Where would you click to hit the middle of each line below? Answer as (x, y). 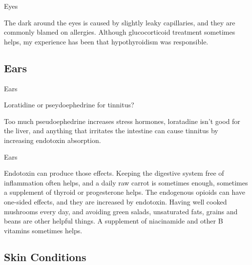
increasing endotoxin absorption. (52, 140)
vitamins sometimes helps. (43, 230)
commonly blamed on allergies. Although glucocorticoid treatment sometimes (120, 32)
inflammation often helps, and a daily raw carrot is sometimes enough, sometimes (126, 182)
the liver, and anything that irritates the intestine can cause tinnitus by (111, 131)
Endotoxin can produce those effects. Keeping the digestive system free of (114, 173)
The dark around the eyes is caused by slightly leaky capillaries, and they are (120, 22)
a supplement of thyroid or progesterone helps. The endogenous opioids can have (125, 192)
